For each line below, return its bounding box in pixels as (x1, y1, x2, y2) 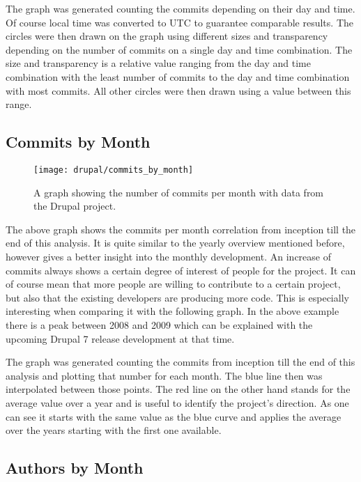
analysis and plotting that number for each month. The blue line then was (6, 368, 323, 382)
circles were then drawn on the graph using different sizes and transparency (6, 29, 328, 43)
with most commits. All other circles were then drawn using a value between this (6, 83, 351, 98)
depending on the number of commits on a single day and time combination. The (6, 42, 353, 56)
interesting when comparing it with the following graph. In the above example (6, 304, 339, 318)
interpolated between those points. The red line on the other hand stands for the (6, 382, 351, 396)
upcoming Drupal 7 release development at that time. (6, 331, 235, 345)
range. (6, 97, 32, 111)
